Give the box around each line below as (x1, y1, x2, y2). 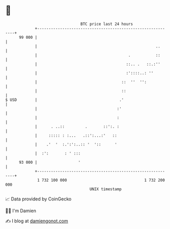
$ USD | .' (5, 97, 124, 103)
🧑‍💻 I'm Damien (5, 208, 37, 214)
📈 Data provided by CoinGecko (5, 196, 72, 202)
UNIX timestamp (89, 186, 122, 192)
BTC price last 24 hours (80, 21, 133, 27)
